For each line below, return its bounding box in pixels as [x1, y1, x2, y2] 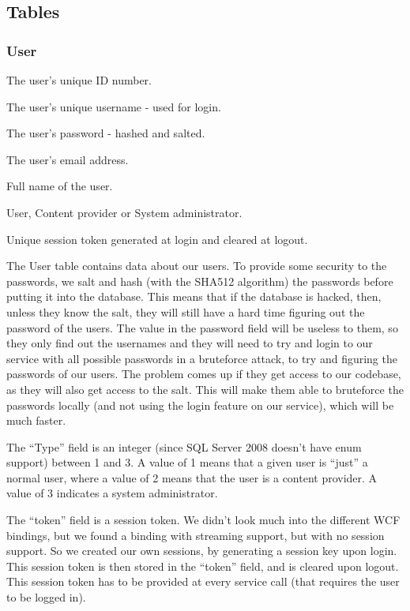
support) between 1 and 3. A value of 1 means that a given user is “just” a [6, 454, 368, 470]
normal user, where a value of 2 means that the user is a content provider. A [6, 469, 378, 485]
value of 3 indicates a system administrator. [6, 485, 218, 501]
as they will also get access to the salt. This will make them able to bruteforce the [6, 380, 404, 397]
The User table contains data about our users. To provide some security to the [6, 257, 387, 274]
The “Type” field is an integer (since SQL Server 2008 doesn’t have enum [6, 438, 362, 455]
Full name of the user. [6, 178, 113, 194]
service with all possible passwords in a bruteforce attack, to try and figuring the [6, 350, 397, 366]
